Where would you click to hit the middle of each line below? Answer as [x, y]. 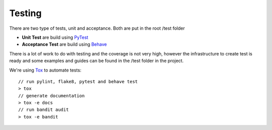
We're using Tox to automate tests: [45, 70]
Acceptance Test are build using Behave [64, 44]
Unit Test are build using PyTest [55, 37]
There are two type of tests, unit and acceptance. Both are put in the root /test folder [97, 28]
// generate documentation [52, 95]
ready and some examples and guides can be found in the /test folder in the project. [96, 61]
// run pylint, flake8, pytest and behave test [78, 81]
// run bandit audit [44, 110]
